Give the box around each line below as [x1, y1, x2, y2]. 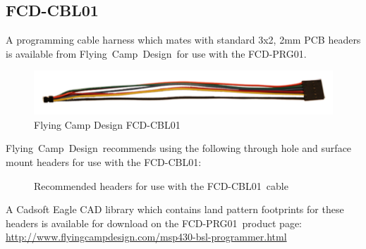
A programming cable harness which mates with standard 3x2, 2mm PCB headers [6, 32, 361, 47]
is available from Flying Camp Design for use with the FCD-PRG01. [6, 46, 307, 60]
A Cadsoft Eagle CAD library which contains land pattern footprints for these [6, 202, 344, 217]
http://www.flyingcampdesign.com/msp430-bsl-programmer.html [6, 229, 287, 244]
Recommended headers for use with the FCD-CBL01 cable [34, 178, 288, 193]
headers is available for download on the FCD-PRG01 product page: [6, 215, 302, 230]
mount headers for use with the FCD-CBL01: [6, 154, 202, 169]
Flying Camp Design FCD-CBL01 [34, 117, 181, 132]
